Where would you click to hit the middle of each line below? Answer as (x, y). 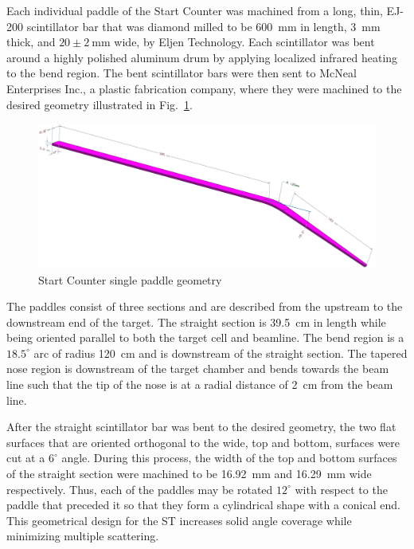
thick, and (31, 42)
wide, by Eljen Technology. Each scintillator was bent (244, 42)
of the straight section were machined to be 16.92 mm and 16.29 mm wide (189, 474)
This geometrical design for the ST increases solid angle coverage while (179, 520)
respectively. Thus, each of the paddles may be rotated (140, 489)
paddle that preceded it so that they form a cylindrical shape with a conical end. (203, 505)
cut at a (26, 458)
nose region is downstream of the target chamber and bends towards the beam (198, 369)
